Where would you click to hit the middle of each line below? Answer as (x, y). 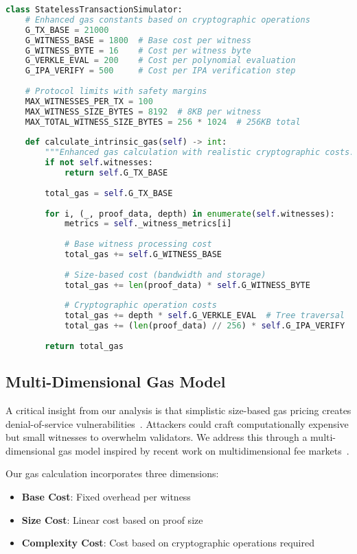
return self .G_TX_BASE (116, 173)
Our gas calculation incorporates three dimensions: (112, 473)
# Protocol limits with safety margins (116, 91)
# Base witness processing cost (138, 244)
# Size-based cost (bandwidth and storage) (165, 275)
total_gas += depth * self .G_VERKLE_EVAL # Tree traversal (205, 316)
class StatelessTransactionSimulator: (94, 10)
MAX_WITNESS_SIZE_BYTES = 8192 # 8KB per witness (143, 111)
